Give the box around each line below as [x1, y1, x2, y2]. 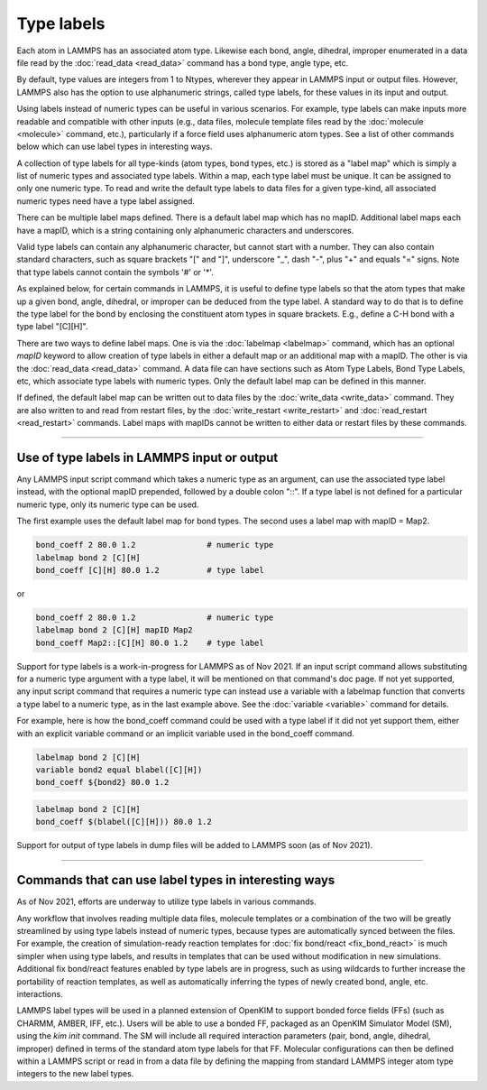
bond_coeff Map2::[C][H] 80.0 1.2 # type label [35, 637, 265, 648]
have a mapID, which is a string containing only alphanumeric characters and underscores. [16, 225, 354, 236]
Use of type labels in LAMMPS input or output [16, 449, 279, 465]
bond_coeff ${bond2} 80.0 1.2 [35, 777, 170, 788]
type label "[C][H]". [16, 321, 88, 332]
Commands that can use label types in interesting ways [16, 873, 335, 888]
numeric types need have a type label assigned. [16, 195, 196, 207]
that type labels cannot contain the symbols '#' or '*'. [16, 266, 214, 277]
